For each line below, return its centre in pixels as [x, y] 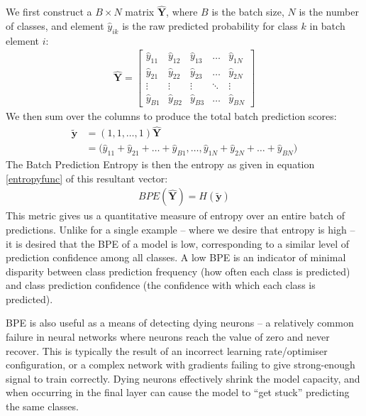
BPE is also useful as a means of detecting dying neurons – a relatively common [180, 323]
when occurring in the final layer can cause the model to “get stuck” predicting [178, 392]
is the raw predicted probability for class [210, 25]
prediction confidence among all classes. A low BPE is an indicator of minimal [176, 257]
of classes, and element [55, 25]
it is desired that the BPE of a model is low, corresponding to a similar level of [178, 243]
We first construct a [49, 12]
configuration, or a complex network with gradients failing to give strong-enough [181, 365]
